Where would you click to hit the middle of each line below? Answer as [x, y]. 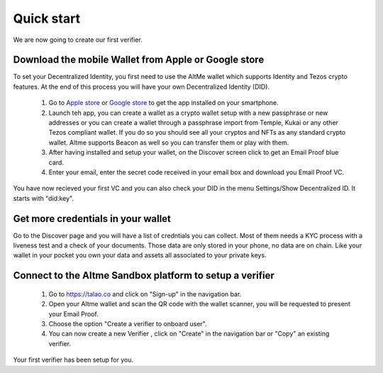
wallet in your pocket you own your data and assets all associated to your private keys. [140, 255]
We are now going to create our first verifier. [78, 40]
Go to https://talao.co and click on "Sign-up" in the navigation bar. [145, 294]
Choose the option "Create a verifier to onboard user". [128, 324]
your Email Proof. [73, 314]
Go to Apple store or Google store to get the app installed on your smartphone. [163, 103]
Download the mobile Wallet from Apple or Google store [139, 60]
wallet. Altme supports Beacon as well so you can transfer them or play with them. [169, 143]
